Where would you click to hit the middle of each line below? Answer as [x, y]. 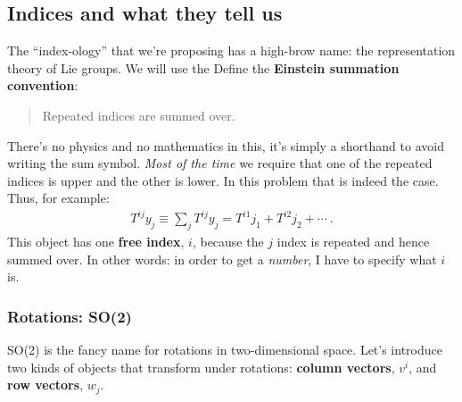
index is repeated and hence [353, 242]
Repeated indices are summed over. [139, 115]
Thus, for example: [58, 198]
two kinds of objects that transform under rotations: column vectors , [201, 367]
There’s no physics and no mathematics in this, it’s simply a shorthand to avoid [226, 145]
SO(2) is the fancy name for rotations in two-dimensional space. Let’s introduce [225, 350]
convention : [43, 85]
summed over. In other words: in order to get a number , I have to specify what [222, 259]
